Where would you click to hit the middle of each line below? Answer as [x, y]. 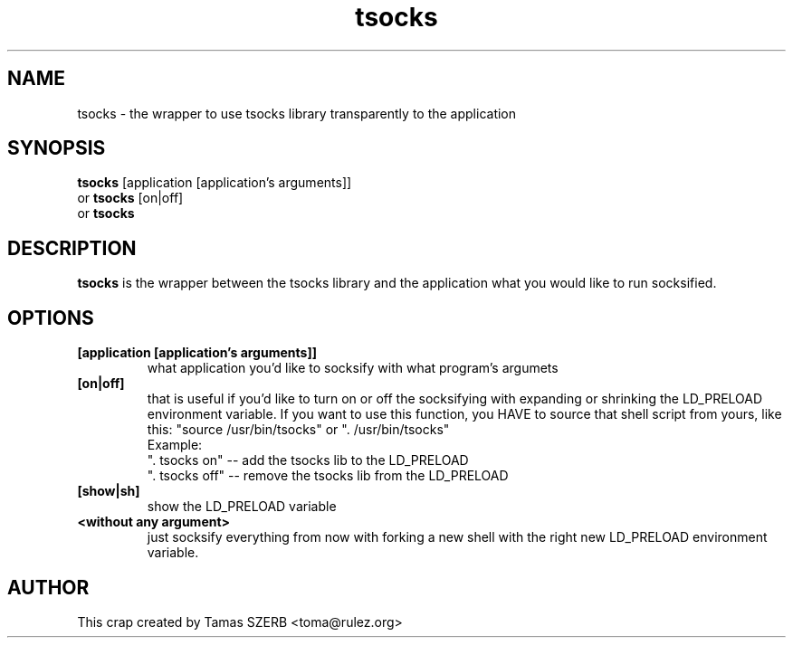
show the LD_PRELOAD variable [242, 507]
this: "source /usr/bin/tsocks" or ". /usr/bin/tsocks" [298, 430]
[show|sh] [109, 491]
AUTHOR [48, 587]
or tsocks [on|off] [130, 198]
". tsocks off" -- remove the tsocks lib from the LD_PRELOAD [328, 476]
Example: [175, 445]
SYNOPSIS [57, 148]
